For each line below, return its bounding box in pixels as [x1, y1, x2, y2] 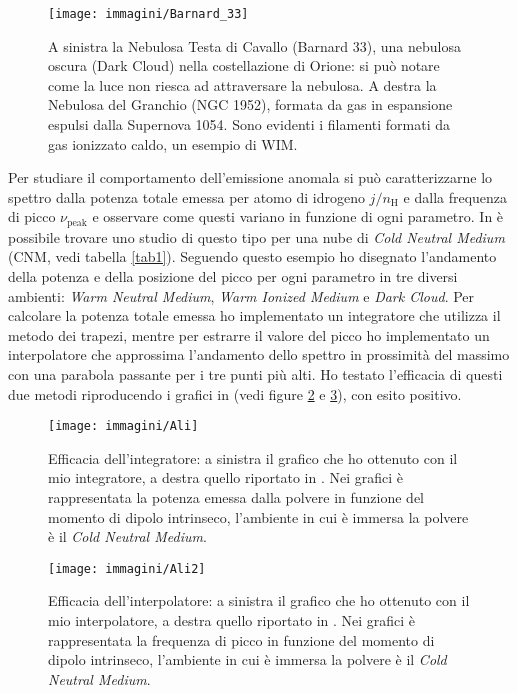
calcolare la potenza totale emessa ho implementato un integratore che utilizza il [8, 305, 501, 326]
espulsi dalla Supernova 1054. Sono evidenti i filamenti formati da [48, 114, 450, 135]
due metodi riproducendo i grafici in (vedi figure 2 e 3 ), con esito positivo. [8, 383, 462, 404]
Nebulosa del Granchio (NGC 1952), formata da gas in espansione [48, 94, 453, 115]
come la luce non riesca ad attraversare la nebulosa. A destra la [48, 74, 437, 95]
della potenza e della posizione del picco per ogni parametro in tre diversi [8, 266, 458, 287]
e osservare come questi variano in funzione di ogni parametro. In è [92, 206, 504, 227]
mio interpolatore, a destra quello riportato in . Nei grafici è [48, 610, 416, 631]
